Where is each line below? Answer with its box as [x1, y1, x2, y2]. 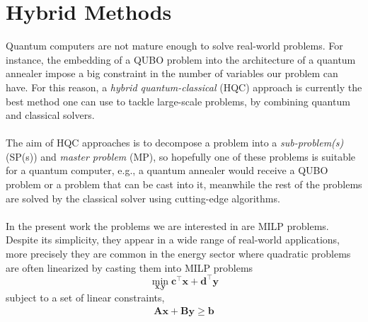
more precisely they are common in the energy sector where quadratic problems [6, 246, 351, 261]
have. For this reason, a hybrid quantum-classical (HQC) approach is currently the [6, 79, 362, 94]
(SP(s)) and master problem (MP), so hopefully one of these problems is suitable [6, 149, 356, 163]
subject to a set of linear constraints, [6, 289, 165, 304]
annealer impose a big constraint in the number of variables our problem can [6, 66, 338, 81]
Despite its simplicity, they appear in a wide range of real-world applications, [6, 232, 340, 247]
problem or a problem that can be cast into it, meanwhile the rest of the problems [6, 177, 362, 192]
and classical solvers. [6, 108, 95, 122]
